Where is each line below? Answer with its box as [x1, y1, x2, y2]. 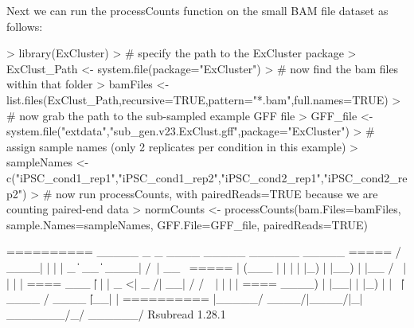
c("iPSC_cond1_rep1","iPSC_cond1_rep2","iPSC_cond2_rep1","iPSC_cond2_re [6, 169, 408, 185]
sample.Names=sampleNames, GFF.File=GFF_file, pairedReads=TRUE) [6, 216, 369, 232]
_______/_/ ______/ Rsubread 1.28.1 [6, 305, 226, 322]
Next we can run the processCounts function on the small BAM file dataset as [6, 2, 389, 18]
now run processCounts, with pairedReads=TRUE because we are [56, 185, 378, 201]
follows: [6, 18, 43, 34]
